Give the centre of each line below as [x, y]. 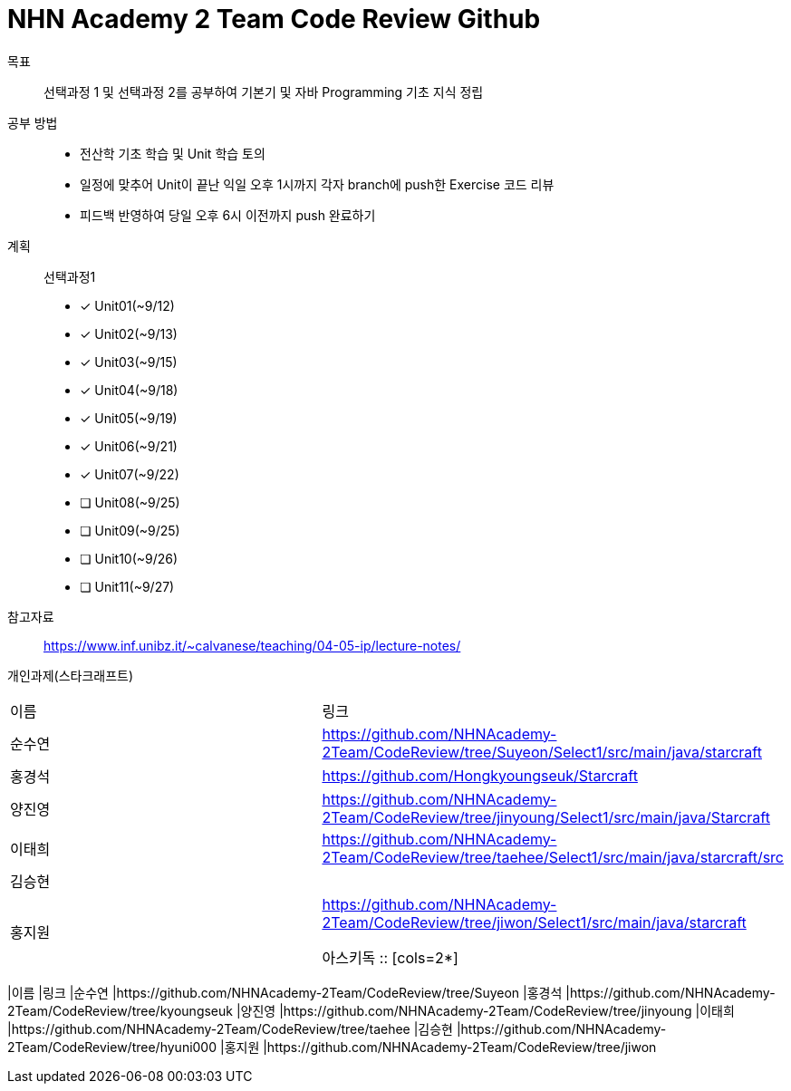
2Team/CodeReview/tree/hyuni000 [112, 1047]
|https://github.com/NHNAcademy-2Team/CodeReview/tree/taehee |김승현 [230, 1028]
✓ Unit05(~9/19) [129, 418]
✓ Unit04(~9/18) [129, 390]
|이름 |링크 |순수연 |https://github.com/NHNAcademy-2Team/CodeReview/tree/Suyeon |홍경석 [285, 992]
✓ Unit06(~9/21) [129, 446]
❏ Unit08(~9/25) [130, 502]
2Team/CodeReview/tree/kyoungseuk [120, 1010]
